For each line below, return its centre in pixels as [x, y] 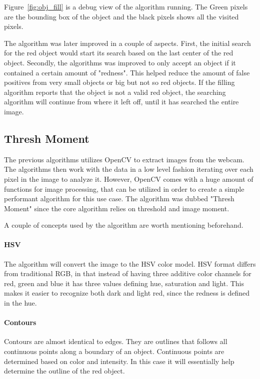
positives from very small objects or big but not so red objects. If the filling [119, 82]
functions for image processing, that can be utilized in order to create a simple [124, 189]
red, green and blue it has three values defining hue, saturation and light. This [124, 283]
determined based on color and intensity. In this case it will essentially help [119, 361]
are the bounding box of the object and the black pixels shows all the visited [121, 16]
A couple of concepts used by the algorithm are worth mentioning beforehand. [124, 225]
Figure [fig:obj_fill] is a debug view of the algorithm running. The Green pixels [126, 6]
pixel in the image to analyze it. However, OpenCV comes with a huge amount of [129, 179]
